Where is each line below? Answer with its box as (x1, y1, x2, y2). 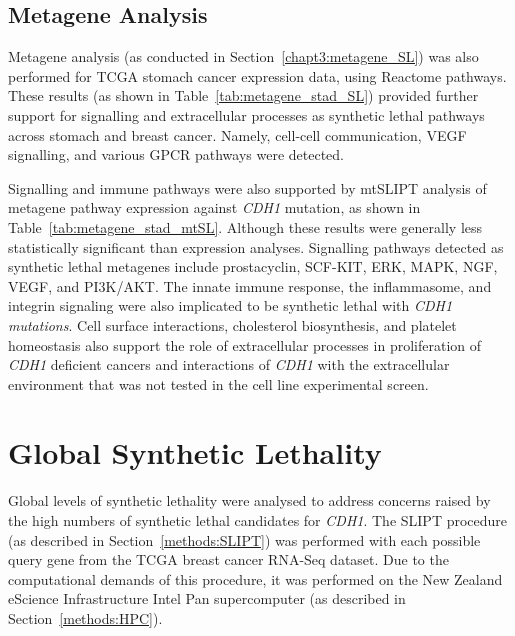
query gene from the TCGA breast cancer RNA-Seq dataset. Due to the (8, 549, 449, 570)
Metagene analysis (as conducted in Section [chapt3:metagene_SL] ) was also (8, 46, 479, 67)
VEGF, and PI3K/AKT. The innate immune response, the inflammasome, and (8, 275, 492, 296)
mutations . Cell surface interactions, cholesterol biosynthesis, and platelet (8, 314, 457, 335)
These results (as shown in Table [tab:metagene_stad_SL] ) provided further (8, 85, 479, 106)
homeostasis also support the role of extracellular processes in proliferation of (8, 334, 482, 355)
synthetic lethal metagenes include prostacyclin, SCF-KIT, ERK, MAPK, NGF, (8, 256, 498, 277)
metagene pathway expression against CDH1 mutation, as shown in (8, 197, 421, 218)
